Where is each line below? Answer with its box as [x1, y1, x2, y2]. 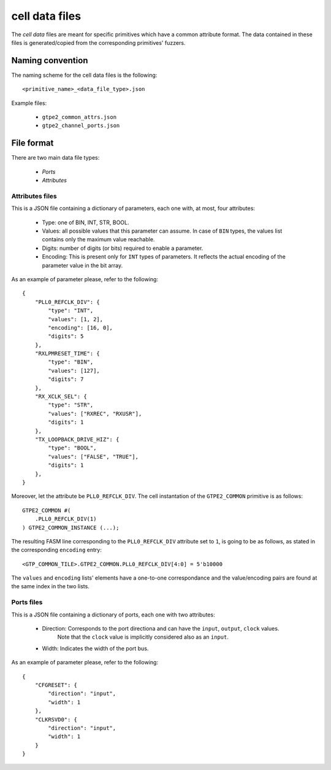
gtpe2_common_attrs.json [42, 114, 116, 121]
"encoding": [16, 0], [48, 324, 113, 331]
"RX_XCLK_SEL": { [34, 393, 87, 400]
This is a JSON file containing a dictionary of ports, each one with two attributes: [11, 611, 215, 618]
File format [11, 138, 54, 149]
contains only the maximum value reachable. [42, 236, 155, 243]
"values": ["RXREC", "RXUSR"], [48, 410, 142, 417]
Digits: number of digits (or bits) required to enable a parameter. [42, 244, 204, 252]
